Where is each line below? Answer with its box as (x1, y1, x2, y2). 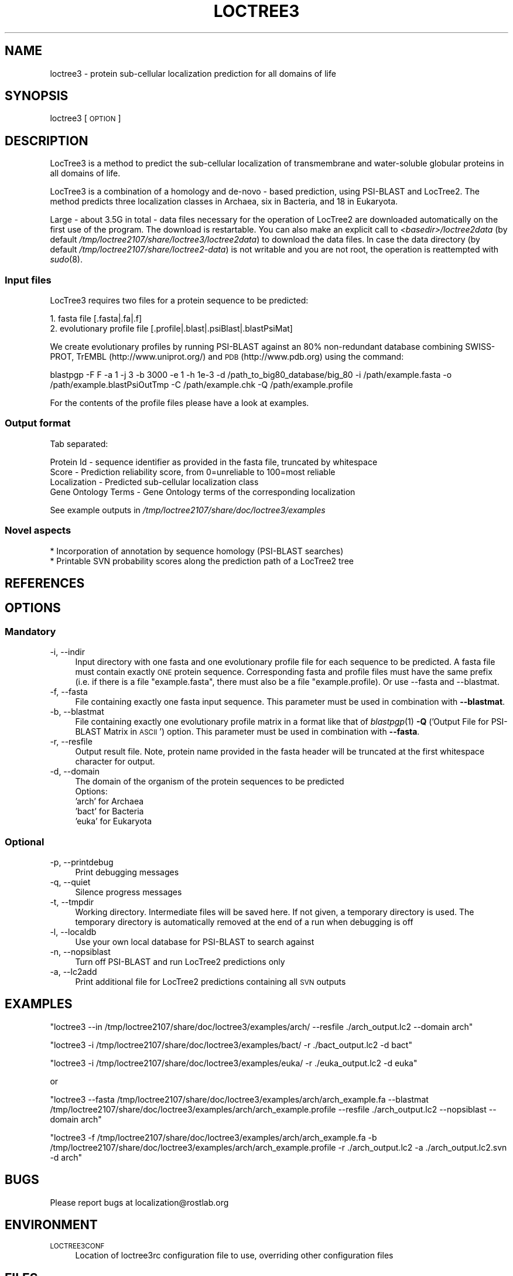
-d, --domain (50, 766, 100, 777)
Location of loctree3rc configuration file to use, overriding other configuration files (75, 1250, 394, 1261)
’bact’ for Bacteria (75, 806, 144, 817)
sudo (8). (50, 254, 83, 265)
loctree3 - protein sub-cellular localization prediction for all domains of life (50, 68, 336, 79)
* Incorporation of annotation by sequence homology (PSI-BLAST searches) (50, 545, 344, 556)
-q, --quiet (50, 876, 91, 887)
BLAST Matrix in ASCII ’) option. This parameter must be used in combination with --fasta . (75, 726, 420, 737)
